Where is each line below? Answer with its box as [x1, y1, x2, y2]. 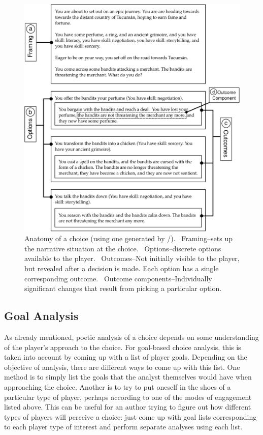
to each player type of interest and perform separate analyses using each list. [4, 421, 243, 432]
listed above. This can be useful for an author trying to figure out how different [4, 401, 251, 412]
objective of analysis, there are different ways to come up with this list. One [4, 361, 240, 372]
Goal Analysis [4, 308, 79, 324]
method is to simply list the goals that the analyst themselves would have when [4, 371, 252, 382]
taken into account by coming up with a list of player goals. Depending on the [4, 352, 247, 362]
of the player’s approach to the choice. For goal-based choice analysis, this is [4, 341, 241, 352]
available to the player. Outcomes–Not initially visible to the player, [24, 253, 240, 264]
